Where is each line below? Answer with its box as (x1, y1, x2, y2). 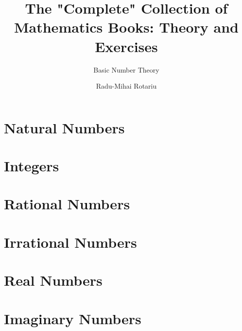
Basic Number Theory (93, 64, 159, 74)
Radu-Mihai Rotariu (96, 81, 157, 91)
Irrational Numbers (4, 232, 137, 252)
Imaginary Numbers (4, 308, 141, 328)
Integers (4, 156, 59, 176)
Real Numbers (4, 270, 103, 290)
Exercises (95, 36, 158, 56)
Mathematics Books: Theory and (14, 17, 239, 37)
